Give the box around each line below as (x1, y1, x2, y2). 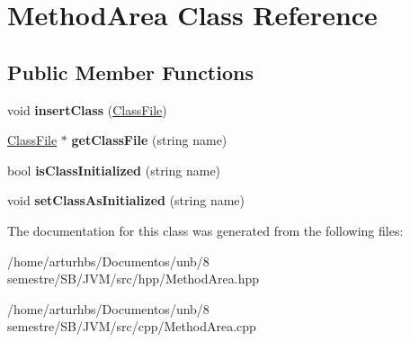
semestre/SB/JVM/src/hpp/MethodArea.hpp (7, 269, 259, 288)
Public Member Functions (7, 58, 254, 85)
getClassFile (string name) (71, 130, 227, 149)
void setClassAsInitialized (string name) (7, 191, 245, 210)
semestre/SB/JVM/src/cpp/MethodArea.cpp (7, 317, 256, 336)
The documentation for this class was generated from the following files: (7, 220, 404, 239)
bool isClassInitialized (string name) (7, 160, 221, 179)
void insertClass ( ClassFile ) (7, 100, 167, 119)
